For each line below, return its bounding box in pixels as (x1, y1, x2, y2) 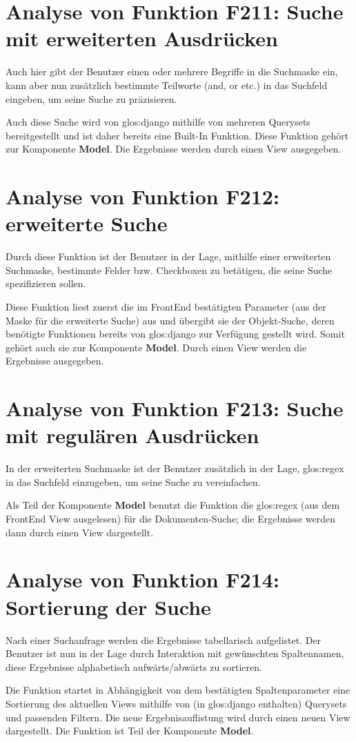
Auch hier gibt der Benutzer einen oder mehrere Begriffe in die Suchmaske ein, (6, 64, 338, 79)
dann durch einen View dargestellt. (6, 525, 154, 539)
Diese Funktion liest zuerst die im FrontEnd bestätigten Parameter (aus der (6, 299, 326, 313)
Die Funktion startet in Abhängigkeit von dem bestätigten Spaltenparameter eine (6, 683, 350, 697)
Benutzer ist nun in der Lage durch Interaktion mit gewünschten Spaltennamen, (6, 646, 344, 661)
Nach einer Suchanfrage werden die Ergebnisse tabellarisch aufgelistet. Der (6, 632, 322, 647)
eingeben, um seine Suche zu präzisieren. (6, 91, 177, 106)
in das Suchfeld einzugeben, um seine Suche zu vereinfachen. (6, 474, 261, 489)
